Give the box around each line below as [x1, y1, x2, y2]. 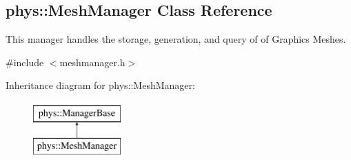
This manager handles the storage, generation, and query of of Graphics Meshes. [6, 32, 346, 46]
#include [6, 54, 44, 69]
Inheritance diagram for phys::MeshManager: [6, 78, 195, 92]
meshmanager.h [59, 54, 126, 69]
